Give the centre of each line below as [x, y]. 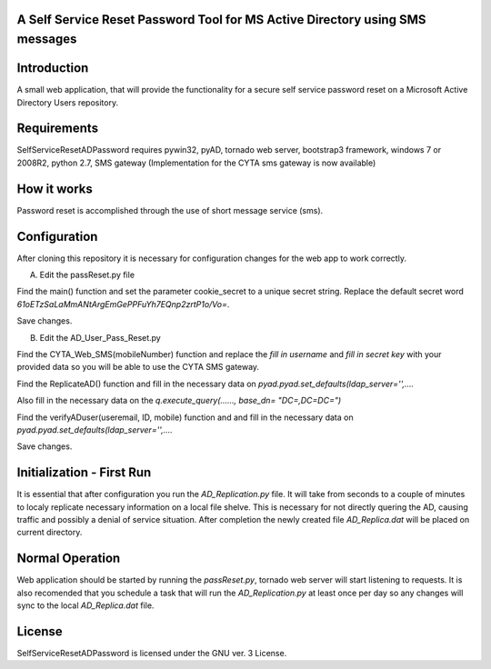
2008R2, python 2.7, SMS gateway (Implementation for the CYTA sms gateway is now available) [196, 163]
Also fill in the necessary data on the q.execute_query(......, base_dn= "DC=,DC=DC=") [179, 401]
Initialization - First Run [84, 473]
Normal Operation [69, 559]
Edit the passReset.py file [87, 275]
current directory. [50, 533]
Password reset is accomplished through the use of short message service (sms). [170, 210]
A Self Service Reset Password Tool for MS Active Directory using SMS [221, 20]
